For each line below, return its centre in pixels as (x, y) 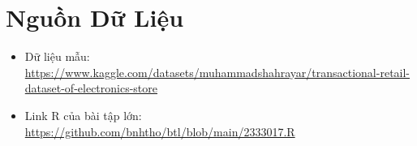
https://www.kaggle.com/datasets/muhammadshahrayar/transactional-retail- (217, 72)
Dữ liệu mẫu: (57, 56)
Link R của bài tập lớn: (83, 115)
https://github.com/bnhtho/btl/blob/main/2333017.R (160, 131)
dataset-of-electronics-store (91, 88)
